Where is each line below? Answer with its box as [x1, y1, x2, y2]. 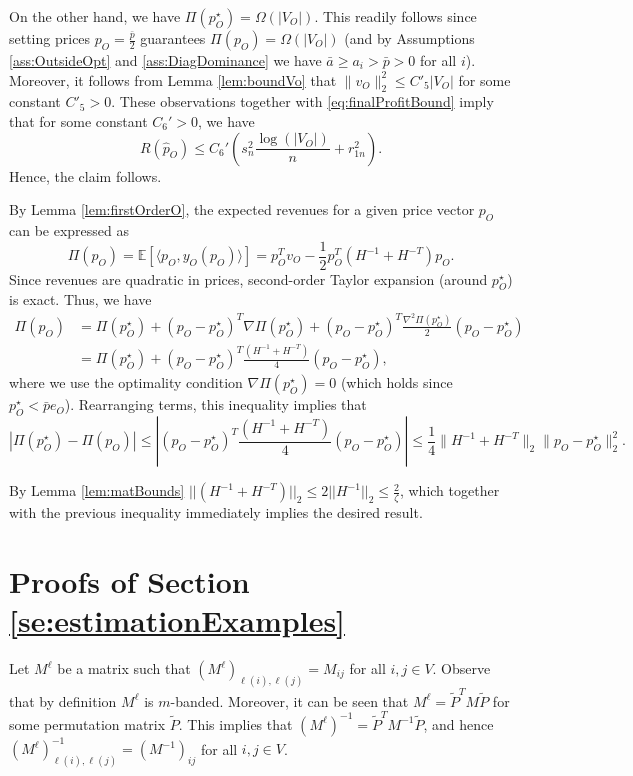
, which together [399, 480, 500, 501]
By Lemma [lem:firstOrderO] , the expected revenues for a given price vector [9, 199, 475, 220]
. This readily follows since [314, 6, 477, 26]
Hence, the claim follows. [9, 165, 162, 186]
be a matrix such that [57, 658, 191, 679]
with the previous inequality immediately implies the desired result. [9, 502, 423, 523]
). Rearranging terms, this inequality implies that [64, 394, 367, 415]
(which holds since [340, 372, 453, 393]
